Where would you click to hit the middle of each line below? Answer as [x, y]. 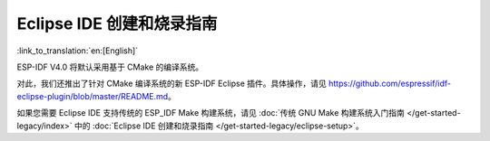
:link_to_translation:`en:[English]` [78, 51]
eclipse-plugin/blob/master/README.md [93, 96]
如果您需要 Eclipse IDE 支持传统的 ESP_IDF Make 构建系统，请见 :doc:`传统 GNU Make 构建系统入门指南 [211, 113]
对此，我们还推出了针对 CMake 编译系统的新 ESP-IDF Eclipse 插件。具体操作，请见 [171, 84]
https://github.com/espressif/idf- [389, 84]
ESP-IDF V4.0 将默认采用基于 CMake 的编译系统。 [110, 67]
